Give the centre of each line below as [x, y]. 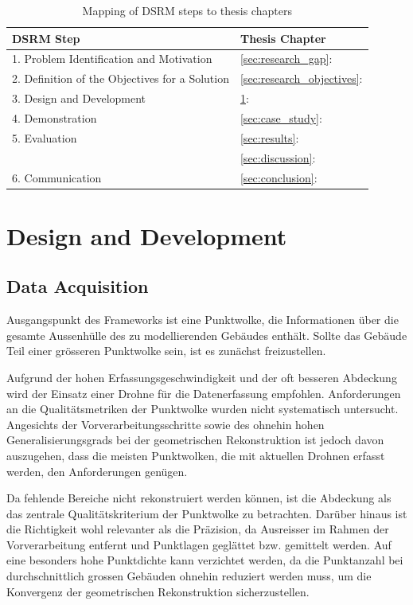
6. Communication [57, 177]
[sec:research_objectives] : [301, 78]
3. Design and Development [79, 98]
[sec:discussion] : [278, 157]
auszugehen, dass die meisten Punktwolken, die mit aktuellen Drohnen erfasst [196, 455]
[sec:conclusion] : [279, 177]
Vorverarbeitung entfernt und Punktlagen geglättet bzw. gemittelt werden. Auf [199, 544]
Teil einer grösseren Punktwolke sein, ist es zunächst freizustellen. [166, 351]
